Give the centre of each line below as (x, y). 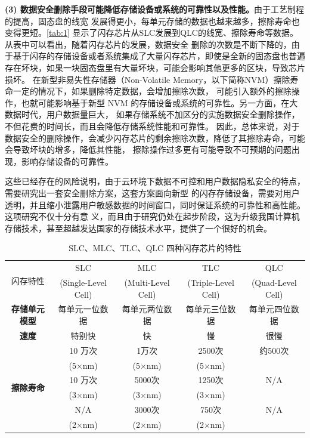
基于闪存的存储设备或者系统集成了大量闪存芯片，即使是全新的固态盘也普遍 (159, 56)
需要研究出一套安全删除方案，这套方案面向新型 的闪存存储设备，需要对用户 (152, 192)
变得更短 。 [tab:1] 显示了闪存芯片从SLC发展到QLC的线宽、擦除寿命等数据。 (151, 33)
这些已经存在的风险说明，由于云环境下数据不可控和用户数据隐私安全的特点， (155, 181)
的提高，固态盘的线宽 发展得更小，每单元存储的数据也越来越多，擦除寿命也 (152, 21)
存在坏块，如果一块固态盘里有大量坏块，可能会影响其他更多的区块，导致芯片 (155, 67)
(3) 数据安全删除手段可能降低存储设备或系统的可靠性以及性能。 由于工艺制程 (154, 9)
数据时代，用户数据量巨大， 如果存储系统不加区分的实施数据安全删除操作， (152, 114)
